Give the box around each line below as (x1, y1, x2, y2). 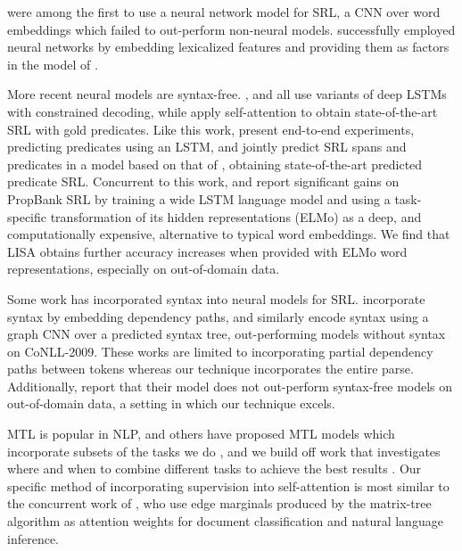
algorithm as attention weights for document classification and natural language (7, 512, 443, 530)
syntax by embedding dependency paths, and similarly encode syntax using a (7, 307, 429, 325)
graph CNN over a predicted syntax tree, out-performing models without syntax (7, 325, 446, 343)
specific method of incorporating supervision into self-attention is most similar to (7, 476, 450, 495)
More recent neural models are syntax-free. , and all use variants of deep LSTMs (7, 85, 447, 103)
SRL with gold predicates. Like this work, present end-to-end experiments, (7, 119, 415, 138)
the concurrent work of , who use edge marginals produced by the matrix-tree (7, 494, 432, 513)
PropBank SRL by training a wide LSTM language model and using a (7, 189, 391, 208)
